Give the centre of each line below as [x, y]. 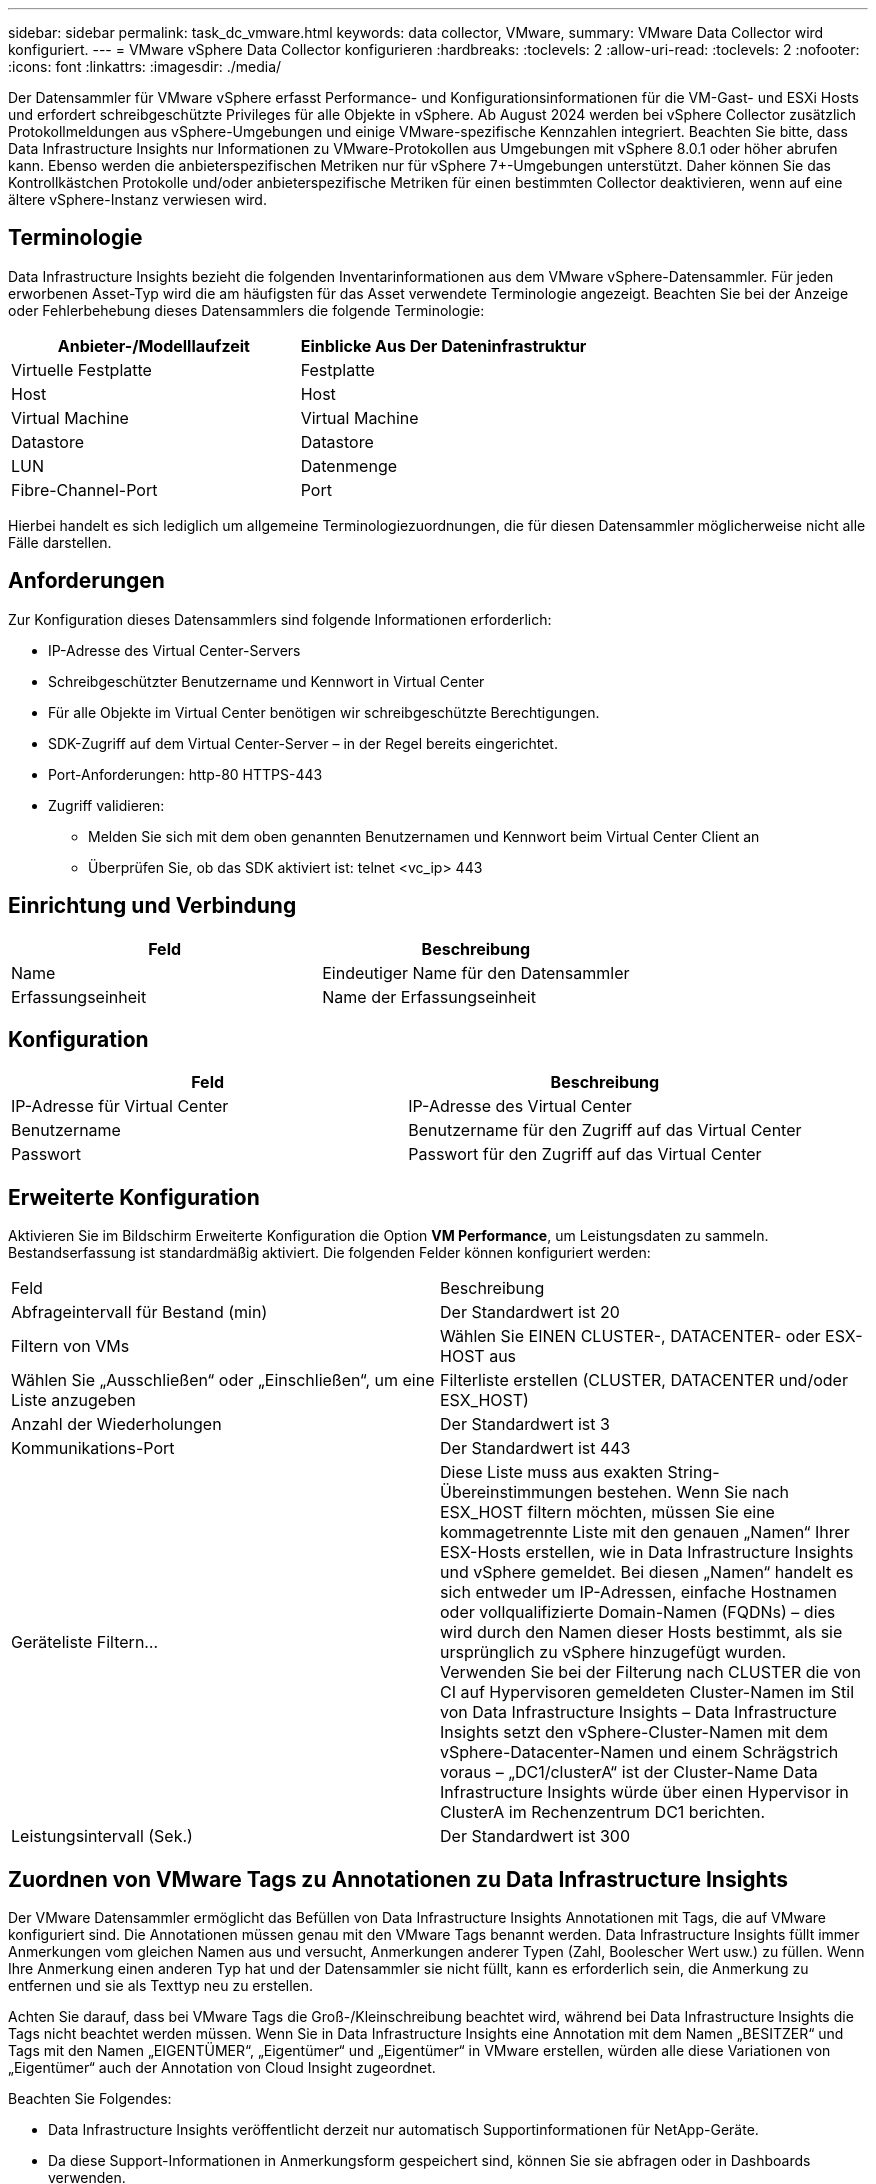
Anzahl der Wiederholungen [116, 1424]
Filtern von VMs [70, 1346]
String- [693, 1472]
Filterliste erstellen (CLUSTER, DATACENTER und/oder [644, 1380]
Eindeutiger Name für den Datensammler [476, 972]
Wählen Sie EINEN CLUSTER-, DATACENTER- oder [630, 1336]
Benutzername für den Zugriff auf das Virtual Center [605, 1130]
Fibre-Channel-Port [84, 489]
